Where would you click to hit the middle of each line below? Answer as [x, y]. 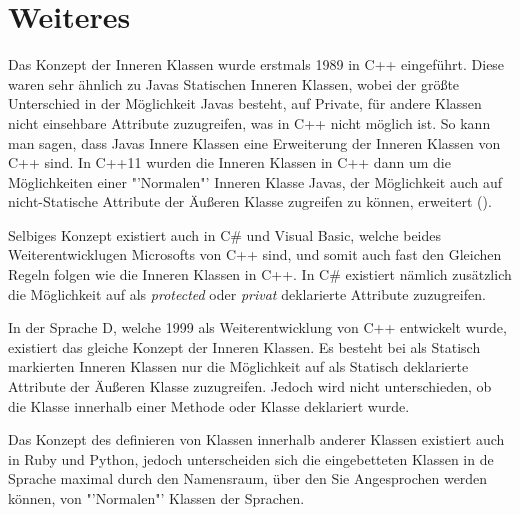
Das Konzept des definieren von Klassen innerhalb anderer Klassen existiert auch [256, 439]
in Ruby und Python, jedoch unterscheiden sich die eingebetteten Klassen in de [251, 458]
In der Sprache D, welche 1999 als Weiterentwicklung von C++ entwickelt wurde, [257, 327]
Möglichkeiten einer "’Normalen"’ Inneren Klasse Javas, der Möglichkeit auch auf [255, 181]
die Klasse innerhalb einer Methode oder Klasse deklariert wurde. [209, 405]
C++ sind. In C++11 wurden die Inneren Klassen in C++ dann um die [229, 162]
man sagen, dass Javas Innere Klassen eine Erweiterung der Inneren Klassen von [254, 142]
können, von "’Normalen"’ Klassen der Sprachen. [156, 498]
